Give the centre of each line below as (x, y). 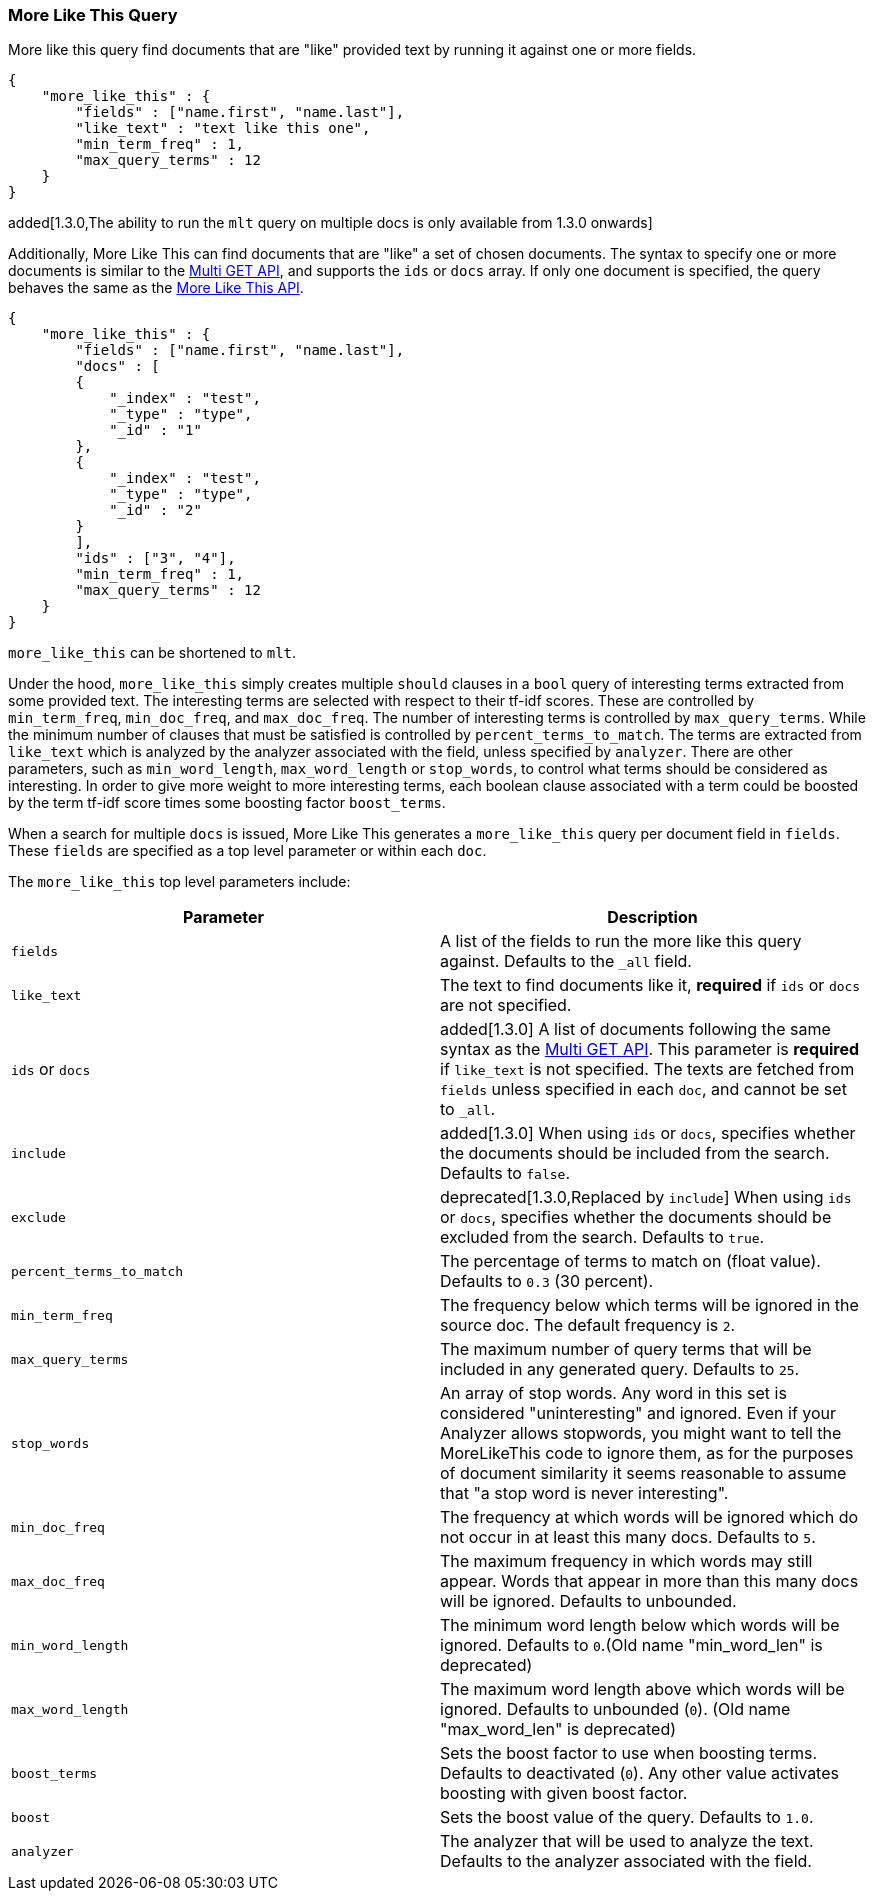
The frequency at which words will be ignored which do (649, 1517)
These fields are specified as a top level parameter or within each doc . (247, 851)
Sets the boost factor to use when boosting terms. (629, 1753)
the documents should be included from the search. (635, 1153)
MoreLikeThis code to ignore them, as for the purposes (647, 1453)
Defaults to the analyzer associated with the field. (626, 1861)
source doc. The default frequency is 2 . (588, 1325)
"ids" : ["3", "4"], (155, 558)
